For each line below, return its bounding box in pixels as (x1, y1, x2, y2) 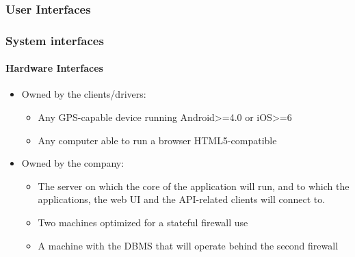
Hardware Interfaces (5, 61, 103, 75)
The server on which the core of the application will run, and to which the (38, 178, 350, 193)
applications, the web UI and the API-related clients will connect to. (38, 192, 326, 206)
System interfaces (5, 31, 104, 49)
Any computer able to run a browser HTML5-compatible (38, 133, 277, 147)
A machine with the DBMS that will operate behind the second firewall (38, 238, 339, 252)
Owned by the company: (21, 156, 124, 170)
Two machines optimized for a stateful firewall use (38, 215, 248, 230)
